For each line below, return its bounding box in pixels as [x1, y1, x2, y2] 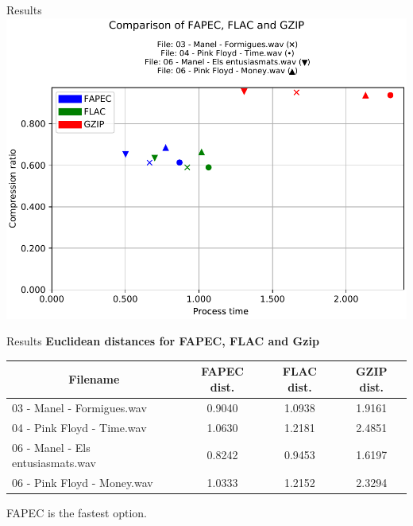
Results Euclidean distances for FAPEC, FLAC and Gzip [6, 333, 319, 349]
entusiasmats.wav [12, 454, 96, 471]
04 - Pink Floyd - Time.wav [12, 419, 147, 435]
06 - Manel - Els [12, 438, 91, 455]
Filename [68, 371, 120, 388]
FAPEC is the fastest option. [6, 505, 147, 521]
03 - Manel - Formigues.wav [12, 399, 147, 415]
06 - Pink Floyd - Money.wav [12, 473, 153, 490]
